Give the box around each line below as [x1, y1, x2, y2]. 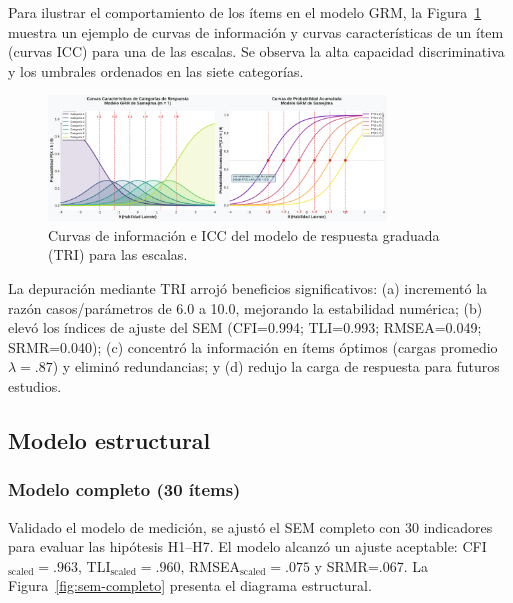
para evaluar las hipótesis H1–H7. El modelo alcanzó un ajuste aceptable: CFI [8, 536, 487, 557]
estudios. [8, 375, 62, 396]
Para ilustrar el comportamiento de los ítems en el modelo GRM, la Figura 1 [8, 2, 482, 22]
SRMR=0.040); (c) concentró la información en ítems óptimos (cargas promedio [8, 336, 498, 357]
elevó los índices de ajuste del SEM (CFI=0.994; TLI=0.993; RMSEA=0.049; [8, 317, 482, 338]
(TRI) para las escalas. [48, 244, 188, 265]
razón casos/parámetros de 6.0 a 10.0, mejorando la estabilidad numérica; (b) [8, 297, 483, 318]
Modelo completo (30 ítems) [8, 477, 241, 502]
